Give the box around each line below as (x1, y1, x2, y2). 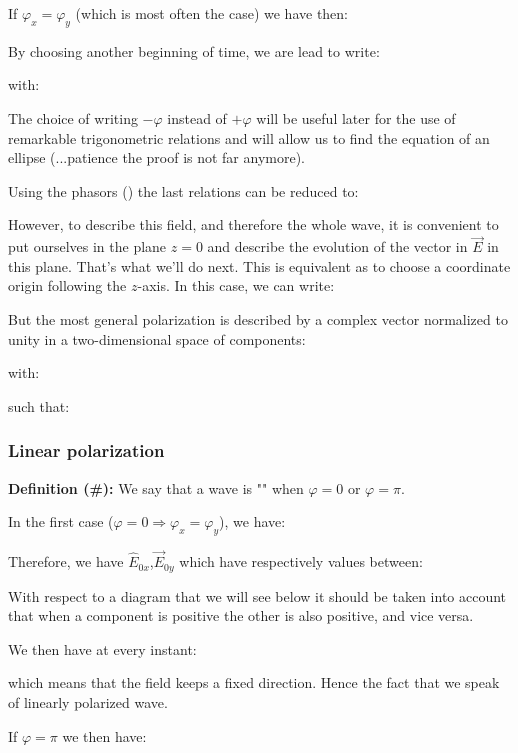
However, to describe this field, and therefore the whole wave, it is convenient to (8, 214, 499, 235)
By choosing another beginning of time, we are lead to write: (8, 40, 380, 61)
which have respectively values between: (179, 551, 423, 572)
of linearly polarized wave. (8, 691, 168, 712)
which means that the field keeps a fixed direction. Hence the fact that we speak (8, 672, 500, 693)
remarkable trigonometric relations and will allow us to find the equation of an (8, 127, 490, 148)
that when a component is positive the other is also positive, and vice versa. (8, 605, 474, 626)
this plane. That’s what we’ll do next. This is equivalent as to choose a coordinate (8, 255, 511, 276)
